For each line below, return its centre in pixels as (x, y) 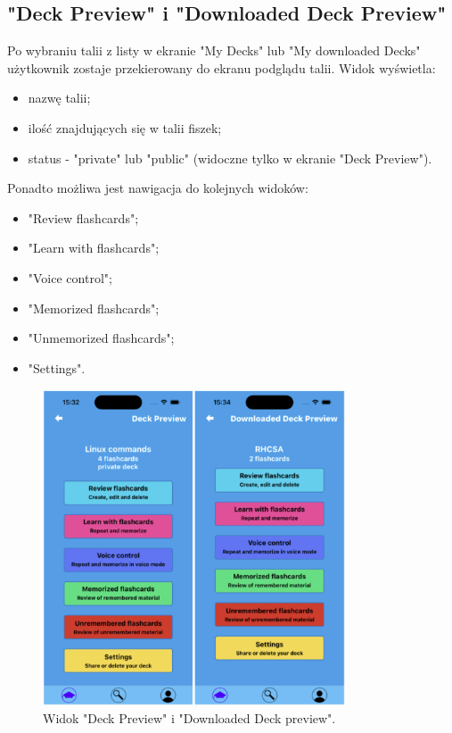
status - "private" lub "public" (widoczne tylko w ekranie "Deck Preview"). (230, 158)
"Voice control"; (70, 277)
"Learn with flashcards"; (94, 248)
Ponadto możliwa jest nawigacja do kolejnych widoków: (158, 188)
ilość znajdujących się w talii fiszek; (125, 127)
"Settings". (57, 367)
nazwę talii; (59, 98)
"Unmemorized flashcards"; (101, 338)
